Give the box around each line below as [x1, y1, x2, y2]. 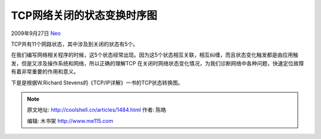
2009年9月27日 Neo [11, 30, 61, 37]
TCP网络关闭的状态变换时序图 [11, 9, 158, 22]
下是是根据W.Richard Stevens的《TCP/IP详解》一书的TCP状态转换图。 [11, 79, 184, 86]
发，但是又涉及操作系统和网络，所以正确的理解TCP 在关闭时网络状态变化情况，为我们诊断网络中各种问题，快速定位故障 [11, 59, 304, 67]
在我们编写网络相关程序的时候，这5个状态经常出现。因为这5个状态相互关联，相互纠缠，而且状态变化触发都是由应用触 [11, 51, 298, 59]
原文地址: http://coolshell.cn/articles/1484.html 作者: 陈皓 [27, 106, 166, 113]
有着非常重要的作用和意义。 [11, 68, 79, 75]
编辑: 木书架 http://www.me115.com [27, 117, 114, 124]
